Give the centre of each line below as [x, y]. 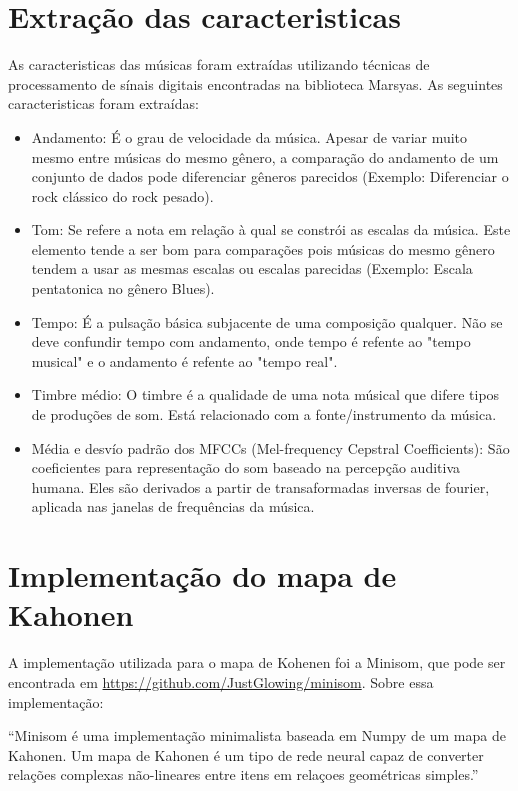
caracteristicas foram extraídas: [103, 103]
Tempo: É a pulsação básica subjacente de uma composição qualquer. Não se [267, 321]
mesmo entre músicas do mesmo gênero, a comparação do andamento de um [265, 156]
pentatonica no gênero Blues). [123, 288]
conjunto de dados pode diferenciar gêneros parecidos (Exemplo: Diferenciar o [270, 176]
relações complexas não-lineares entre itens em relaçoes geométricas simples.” [243, 774]
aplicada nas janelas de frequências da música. [173, 506]
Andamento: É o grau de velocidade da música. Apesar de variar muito [249, 136]
